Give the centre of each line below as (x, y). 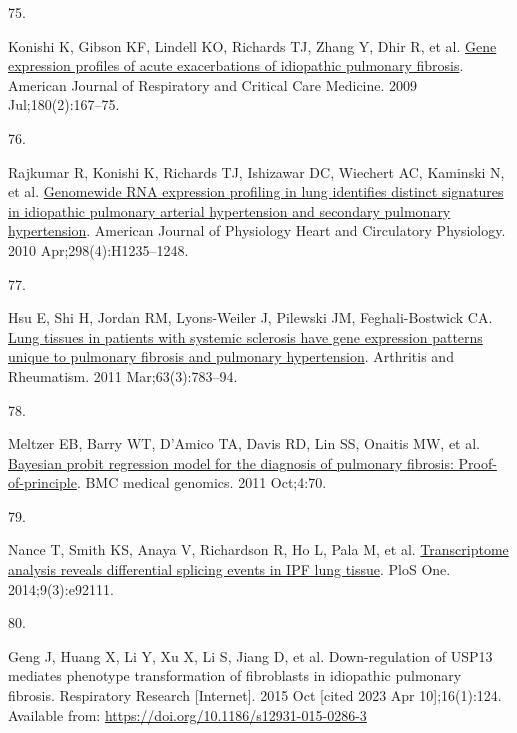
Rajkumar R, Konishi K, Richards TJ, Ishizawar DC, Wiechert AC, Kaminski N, (256, 171)
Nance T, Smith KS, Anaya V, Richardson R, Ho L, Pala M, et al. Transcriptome (258, 549)
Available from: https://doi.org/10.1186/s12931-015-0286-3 (187, 714)
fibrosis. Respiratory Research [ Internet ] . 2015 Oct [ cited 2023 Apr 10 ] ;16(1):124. (255, 695)
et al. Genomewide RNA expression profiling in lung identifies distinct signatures (256, 191)
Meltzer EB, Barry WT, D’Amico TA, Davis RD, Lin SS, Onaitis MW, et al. (244, 443)
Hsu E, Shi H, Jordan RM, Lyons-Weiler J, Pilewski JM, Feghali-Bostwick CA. (250, 317)
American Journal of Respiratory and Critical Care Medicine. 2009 (213, 84)
